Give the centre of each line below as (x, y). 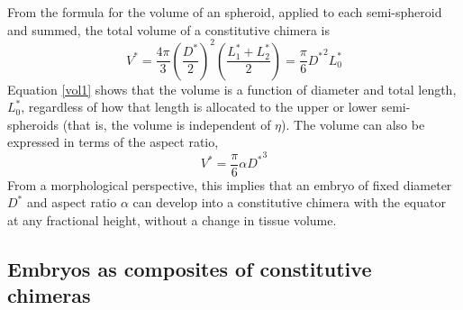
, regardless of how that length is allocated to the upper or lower (199, 107)
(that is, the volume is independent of (167, 124)
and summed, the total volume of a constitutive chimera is (169, 29)
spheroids (33, 124)
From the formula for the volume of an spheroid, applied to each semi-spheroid (225, 12)
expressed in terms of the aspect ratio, (113, 142)
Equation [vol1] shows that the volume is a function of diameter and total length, (232, 89)
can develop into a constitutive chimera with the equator (289, 202)
